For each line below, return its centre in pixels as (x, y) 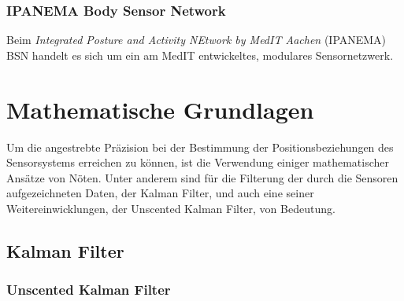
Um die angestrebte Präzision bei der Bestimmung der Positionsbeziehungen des (200, 147)
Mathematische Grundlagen (160, 109)
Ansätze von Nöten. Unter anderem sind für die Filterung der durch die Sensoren (202, 177)
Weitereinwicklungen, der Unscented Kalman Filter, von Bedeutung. (171, 208)
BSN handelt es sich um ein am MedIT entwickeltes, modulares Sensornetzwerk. (200, 55)
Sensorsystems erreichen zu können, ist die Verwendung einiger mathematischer (198, 162)
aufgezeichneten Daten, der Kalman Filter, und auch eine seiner (160, 193)
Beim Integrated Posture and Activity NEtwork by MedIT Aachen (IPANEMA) (196, 40)
